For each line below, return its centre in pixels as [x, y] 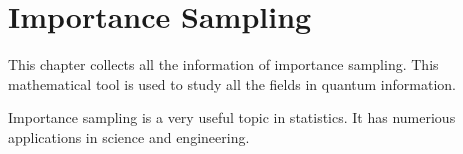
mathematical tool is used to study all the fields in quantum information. [232, 83]
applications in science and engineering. [129, 136]
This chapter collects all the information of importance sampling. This [223, 64]
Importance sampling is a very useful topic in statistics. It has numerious [232, 117]
